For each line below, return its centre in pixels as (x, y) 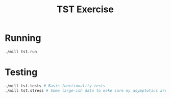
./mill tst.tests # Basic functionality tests (55, 86)
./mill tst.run (21, 52)
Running (23, 38)
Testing (21, 72)
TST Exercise (85, 9)
